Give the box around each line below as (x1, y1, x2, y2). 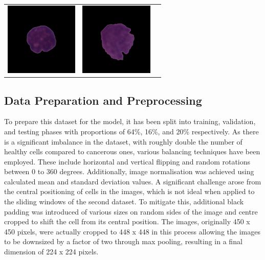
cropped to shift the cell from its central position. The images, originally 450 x (4, 216, 250, 227)
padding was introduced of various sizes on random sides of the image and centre (4, 206, 258, 217)
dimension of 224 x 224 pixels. (4, 246, 99, 257)
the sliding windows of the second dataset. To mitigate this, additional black (4, 196, 244, 207)
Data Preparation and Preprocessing (4, 92, 202, 108)
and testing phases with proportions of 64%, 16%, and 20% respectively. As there (4, 126, 259, 136)
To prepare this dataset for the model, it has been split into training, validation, (4, 116, 256, 127)
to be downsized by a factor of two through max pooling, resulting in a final (4, 236, 242, 247)
